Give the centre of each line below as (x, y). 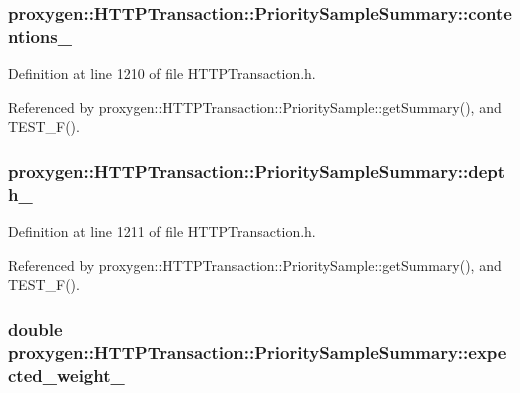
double (35, 328)
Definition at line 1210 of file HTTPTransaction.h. (162, 73)
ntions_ (40, 35)
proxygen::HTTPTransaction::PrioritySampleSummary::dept (257, 170)
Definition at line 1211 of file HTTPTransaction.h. (162, 231)
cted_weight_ (66, 374)
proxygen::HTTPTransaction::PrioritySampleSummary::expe (257, 351)
